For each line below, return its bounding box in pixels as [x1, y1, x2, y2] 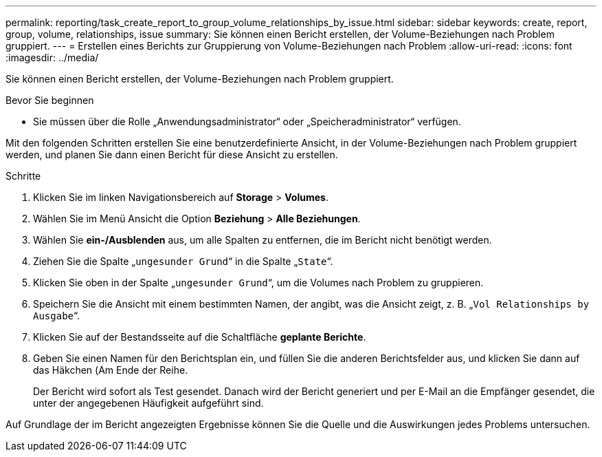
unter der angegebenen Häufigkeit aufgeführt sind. [33, 397, 264, 409]
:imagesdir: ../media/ [5, 52, 99, 63]
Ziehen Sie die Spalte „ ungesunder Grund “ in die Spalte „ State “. [33, 255, 333, 267]
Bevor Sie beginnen [5, 94, 94, 106]
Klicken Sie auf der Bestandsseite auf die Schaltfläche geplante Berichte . [33, 331, 366, 343]
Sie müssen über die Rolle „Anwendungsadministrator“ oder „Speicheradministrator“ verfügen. [33, 116, 461, 127]
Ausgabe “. [33, 310, 80, 321]
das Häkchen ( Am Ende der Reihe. [33, 364, 188, 376]
